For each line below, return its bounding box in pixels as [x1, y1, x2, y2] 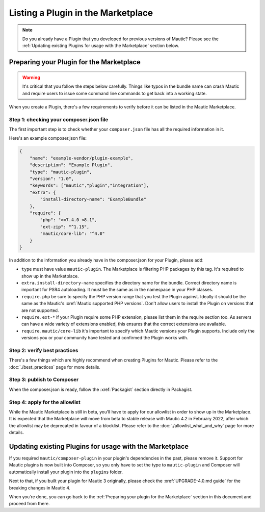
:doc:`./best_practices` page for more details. [9, 364, 101, 370]
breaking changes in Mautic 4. [9, 485, 71, 490]
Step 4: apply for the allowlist [9, 399, 80, 406]
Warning [22, 74, 40, 80]
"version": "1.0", [29, 176, 74, 181]
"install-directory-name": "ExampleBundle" [40, 197, 147, 202]
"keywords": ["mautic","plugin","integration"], [29, 183, 149, 188]
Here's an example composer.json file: [9, 135, 87, 141]
